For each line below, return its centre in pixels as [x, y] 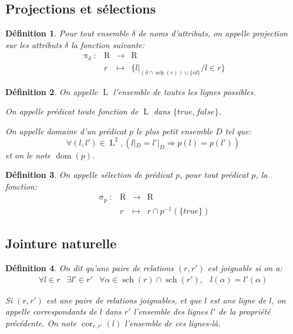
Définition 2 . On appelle [52, 91]
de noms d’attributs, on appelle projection [213, 33]
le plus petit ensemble [174, 131]
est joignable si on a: [245, 268]
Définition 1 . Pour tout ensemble [67, 33]
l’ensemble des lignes [171, 311]
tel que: [238, 131]
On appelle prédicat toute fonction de [72, 111]
